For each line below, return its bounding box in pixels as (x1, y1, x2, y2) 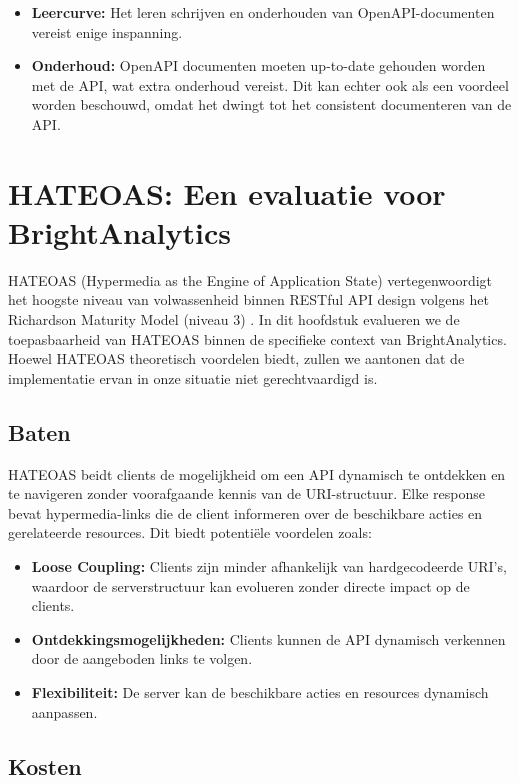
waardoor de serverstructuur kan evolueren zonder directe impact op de (31, 575, 470, 596)
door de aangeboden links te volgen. (31, 648, 253, 669)
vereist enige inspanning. (31, 21, 183, 42)
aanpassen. (31, 701, 98, 722)
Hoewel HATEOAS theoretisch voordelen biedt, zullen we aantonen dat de (8, 348, 465, 369)
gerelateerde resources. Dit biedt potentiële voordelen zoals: (8, 522, 372, 543)
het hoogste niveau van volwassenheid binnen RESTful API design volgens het (8, 289, 489, 310)
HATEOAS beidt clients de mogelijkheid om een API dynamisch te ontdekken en (8, 463, 506, 484)
